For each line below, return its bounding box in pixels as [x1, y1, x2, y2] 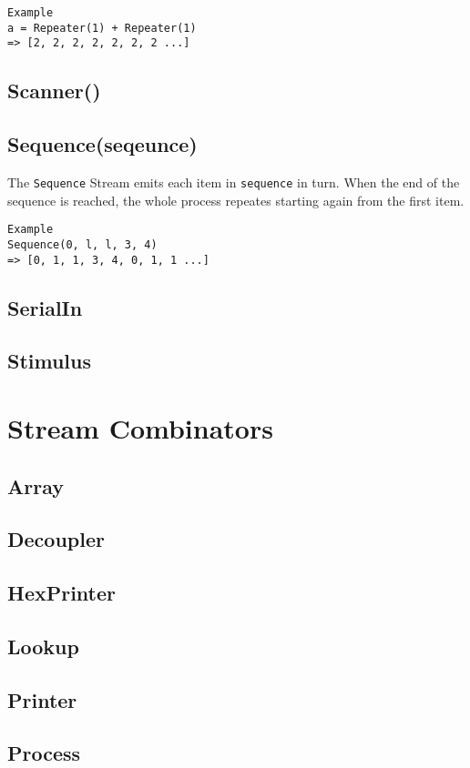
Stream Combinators [7, 409, 273, 446]
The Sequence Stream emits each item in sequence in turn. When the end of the [7, 172, 460, 191]
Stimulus [7, 347, 92, 375]
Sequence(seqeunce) [7, 130, 198, 158]
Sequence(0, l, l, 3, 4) [7, 237, 158, 251]
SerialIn [7, 293, 83, 321]
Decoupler [7, 525, 105, 553]
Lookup [7, 632, 79, 660]
